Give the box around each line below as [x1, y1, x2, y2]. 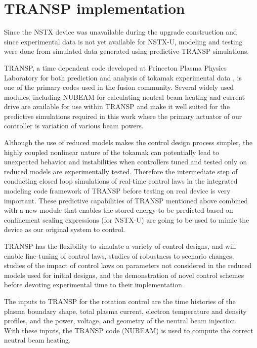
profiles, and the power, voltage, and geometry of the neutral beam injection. [4, 315, 237, 326]
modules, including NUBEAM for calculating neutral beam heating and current [4, 91, 245, 102]
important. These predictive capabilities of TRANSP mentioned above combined [4, 195, 248, 205]
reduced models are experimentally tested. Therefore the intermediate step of [4, 166, 238, 176]
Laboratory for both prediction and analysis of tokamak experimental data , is [4, 72, 242, 82]
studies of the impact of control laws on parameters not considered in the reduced [4, 260, 252, 271]
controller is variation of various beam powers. [4, 120, 144, 131]
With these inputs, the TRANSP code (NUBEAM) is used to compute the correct [4, 325, 253, 335]
